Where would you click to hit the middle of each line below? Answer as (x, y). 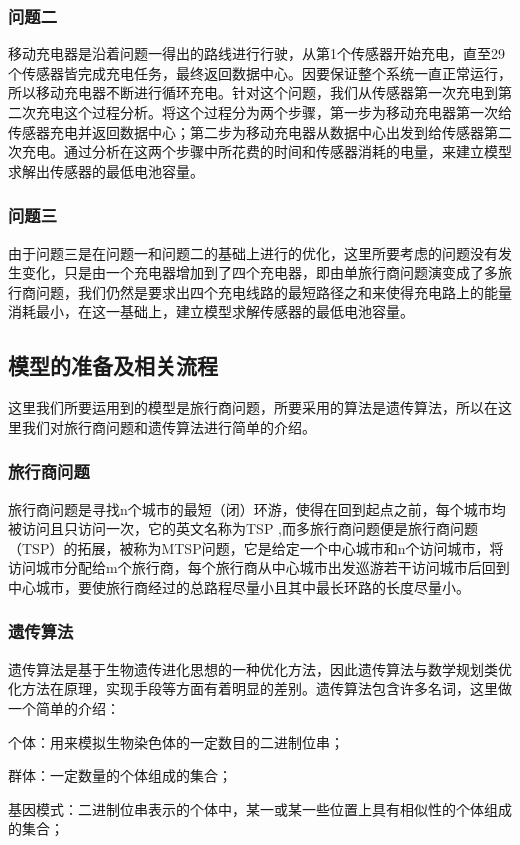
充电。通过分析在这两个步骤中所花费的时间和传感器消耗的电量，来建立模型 (266, 151)
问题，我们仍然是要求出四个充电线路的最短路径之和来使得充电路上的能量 (273, 291)
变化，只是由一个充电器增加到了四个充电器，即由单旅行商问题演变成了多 (259, 272)
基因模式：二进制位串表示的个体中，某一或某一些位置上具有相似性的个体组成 (260, 808)
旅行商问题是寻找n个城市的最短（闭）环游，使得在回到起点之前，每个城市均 (257, 508)
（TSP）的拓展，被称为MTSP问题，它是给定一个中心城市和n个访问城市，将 (256, 547)
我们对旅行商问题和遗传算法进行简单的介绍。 (168, 426)
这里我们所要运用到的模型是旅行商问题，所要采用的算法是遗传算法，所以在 (253, 407)
